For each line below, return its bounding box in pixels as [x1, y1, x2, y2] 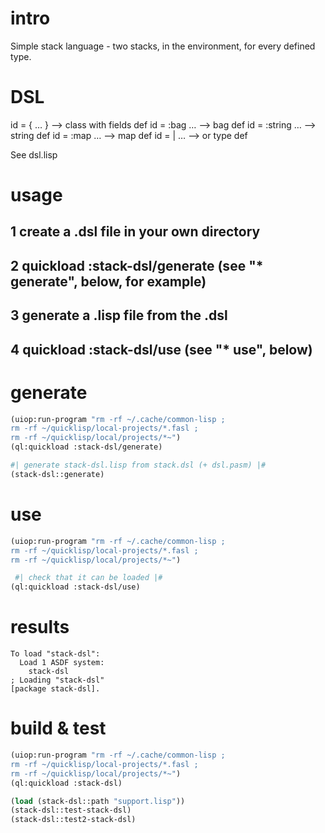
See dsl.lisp [10, 148, 58, 161]
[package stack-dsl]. [10, 684, 101, 694]
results [10, 616, 70, 639]
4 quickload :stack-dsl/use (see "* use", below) [10, 341, 313, 358]
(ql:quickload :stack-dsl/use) [10, 582, 141, 592]
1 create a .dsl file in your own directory [10, 223, 261, 241]
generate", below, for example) [10, 273, 207, 290]
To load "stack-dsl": [10, 649, 101, 659]
